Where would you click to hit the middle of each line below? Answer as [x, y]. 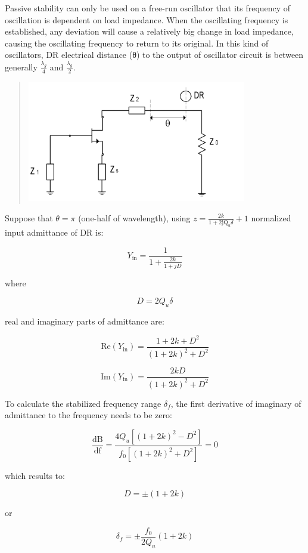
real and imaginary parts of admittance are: [85, 321]
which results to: [35, 475]
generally [21, 67]
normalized [271, 217]
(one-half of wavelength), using [134, 217]
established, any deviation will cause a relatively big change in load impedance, [149, 31]
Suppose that [29, 217]
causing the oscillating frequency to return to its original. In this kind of [137, 43]
